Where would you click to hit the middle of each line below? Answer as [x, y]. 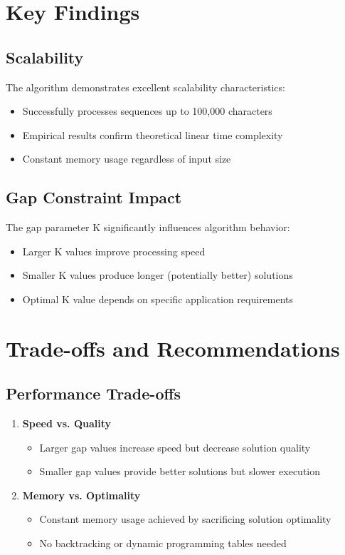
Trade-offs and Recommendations [173, 348]
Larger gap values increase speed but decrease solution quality [175, 447]
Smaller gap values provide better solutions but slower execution [180, 471]
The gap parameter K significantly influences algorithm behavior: [148, 227]
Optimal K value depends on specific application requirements [158, 299]
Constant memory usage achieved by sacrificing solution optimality [185, 519]
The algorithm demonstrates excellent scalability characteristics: [145, 87]
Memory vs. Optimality [81, 495]
